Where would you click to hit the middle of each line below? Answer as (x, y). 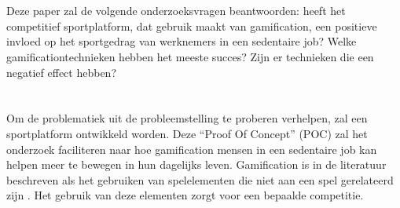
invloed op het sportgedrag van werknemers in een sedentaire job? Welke (182, 41)
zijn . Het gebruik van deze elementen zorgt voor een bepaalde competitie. (185, 195)
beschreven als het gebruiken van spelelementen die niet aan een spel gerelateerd (200, 179)
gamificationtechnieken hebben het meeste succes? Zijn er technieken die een (190, 56)
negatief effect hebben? (61, 72)
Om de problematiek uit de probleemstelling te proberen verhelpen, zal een (187, 118)
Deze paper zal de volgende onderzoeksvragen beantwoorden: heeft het (176, 11)
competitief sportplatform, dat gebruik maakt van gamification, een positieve (192, 26)
